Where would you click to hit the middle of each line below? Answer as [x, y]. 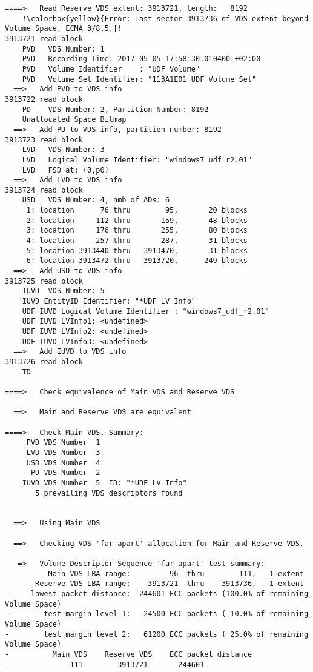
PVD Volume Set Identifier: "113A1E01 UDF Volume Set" [139, 79]
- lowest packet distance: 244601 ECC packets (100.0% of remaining [157, 594]
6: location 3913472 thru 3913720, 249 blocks [137, 261]
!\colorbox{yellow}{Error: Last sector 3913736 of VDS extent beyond [165, 18]
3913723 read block [44, 140]
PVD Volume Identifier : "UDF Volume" [111, 69]
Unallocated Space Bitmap [74, 120]
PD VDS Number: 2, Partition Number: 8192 [115, 109]
